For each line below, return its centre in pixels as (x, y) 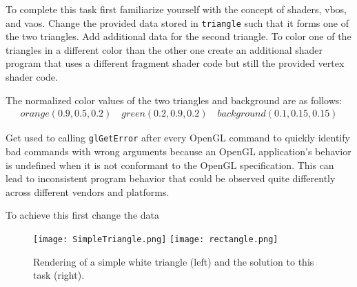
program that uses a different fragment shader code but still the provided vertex (175, 63)
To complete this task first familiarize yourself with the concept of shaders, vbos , (176, 9)
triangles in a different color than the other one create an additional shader (164, 49)
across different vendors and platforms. (88, 191)
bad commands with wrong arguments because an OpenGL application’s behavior (178, 151)
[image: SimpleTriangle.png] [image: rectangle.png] (156, 239)
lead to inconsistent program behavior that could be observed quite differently (171, 178)
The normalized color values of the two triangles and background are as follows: (174, 100)
